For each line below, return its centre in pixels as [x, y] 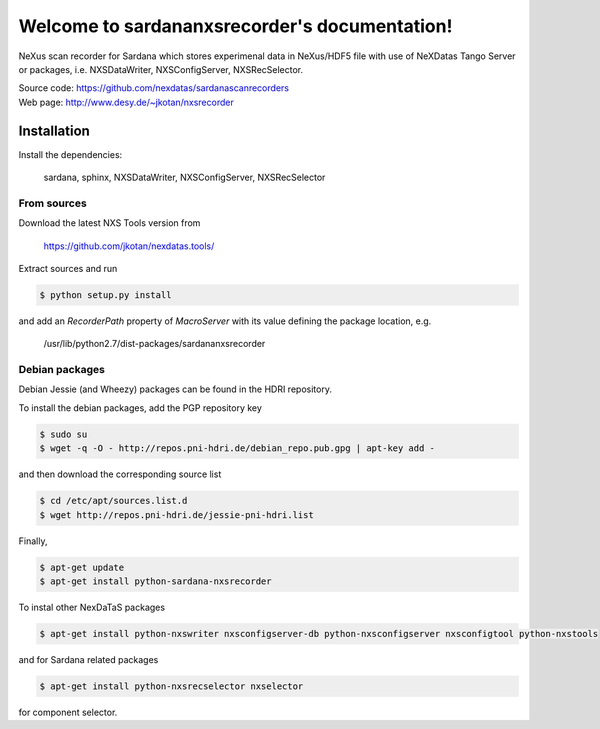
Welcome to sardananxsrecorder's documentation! [235, 26]
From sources [52, 203]
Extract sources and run [68, 268]
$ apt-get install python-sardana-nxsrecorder [155, 581]
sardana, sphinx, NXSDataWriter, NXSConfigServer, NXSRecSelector [184, 177]
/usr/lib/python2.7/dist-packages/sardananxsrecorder [154, 344]
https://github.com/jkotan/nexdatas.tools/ [129, 246]
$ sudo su [63, 434]
